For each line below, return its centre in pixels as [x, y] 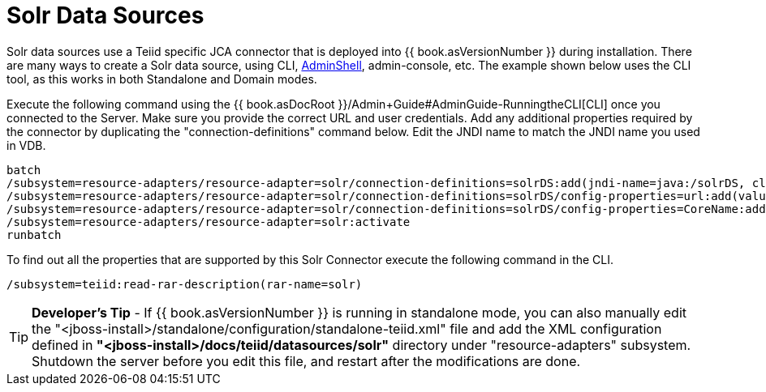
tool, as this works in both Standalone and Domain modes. [162, 79]
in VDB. [26, 145]
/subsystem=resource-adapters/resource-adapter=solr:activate [209, 222]
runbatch [34, 234]
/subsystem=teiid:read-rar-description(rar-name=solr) [185, 284]
